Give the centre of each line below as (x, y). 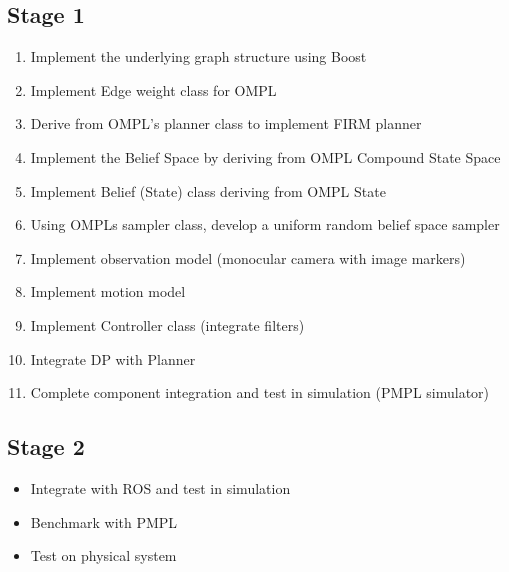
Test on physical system (103, 555)
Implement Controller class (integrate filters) (167, 324)
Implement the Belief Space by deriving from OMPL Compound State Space (265, 156)
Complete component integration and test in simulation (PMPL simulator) (260, 392)
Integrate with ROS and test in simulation (160, 487)
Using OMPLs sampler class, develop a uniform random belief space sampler (265, 224)
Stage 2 (46, 446)
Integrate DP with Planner (113, 358)
